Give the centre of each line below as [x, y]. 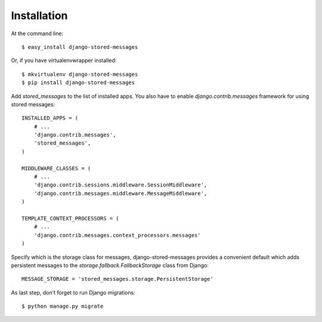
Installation [39, 16]
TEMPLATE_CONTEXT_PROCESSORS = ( [70, 218]
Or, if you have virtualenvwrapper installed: [64, 60]
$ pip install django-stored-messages [78, 83]
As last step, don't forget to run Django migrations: [73, 292]
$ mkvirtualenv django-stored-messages [80, 74]
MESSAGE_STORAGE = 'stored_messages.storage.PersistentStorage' [118, 279]
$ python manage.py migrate [63, 306]
